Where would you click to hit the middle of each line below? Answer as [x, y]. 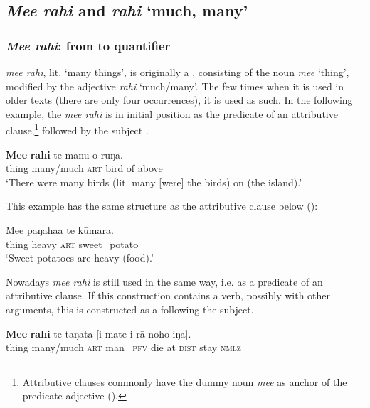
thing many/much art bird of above [84, 168]
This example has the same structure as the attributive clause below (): [162, 206]
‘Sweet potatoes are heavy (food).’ [80, 258]
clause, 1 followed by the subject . [77, 129]
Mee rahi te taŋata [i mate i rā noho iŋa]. [99, 333]
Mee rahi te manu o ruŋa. [64, 154]
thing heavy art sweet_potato [72, 243]
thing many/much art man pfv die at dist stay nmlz [123, 347]
